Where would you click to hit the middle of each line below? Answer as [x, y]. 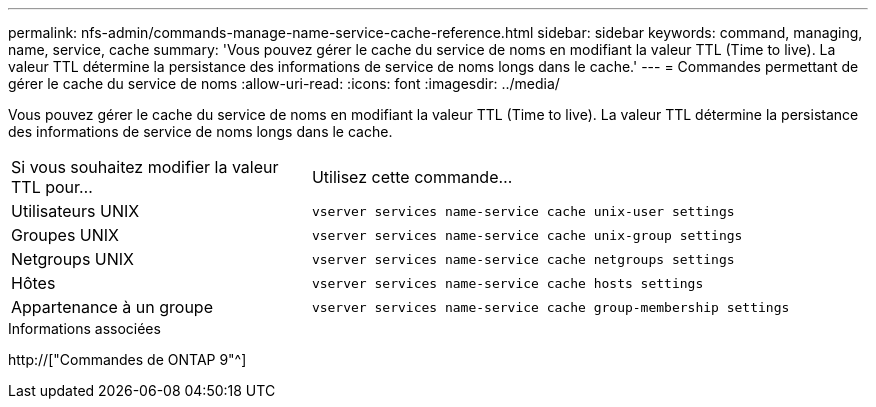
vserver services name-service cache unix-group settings [527, 235]
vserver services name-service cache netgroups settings [523, 259]
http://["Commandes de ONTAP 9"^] [127, 359]
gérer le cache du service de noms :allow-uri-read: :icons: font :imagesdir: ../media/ [284, 83]
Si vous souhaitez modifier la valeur [145, 167]
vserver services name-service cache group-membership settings [550, 307]
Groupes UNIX [65, 235]
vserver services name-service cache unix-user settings [523, 211]
